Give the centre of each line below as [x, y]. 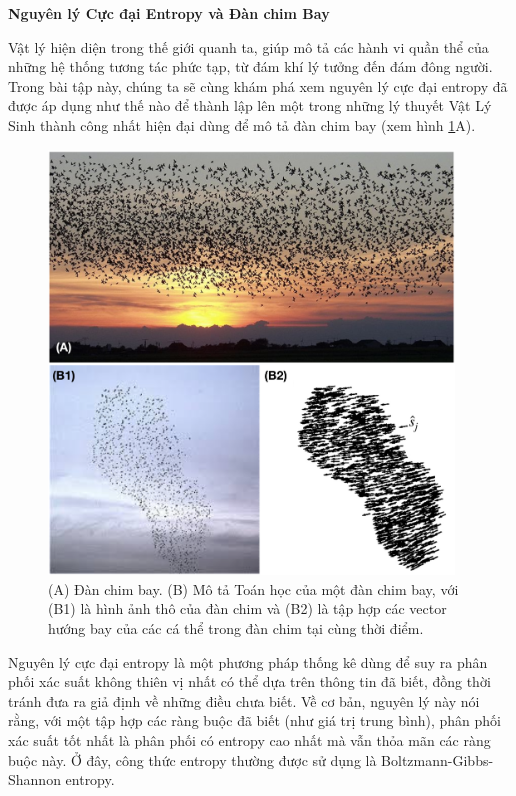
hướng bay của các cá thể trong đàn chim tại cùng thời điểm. [236, 628]
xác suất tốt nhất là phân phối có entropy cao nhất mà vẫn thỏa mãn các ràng [249, 740]
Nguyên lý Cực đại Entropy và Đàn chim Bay [169, 13]
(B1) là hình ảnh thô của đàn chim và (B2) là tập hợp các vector [247, 608]
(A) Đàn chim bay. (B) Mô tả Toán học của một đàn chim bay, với [253, 588]
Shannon [34, 779]
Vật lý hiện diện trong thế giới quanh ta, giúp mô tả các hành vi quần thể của [248, 46]
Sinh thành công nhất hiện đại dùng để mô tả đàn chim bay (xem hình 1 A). [242, 124]
